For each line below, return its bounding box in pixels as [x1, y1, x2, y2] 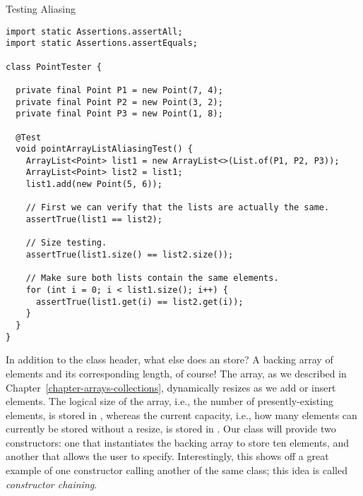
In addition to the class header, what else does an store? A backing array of [6, 352, 333, 367]
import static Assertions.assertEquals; [6, 38, 198, 49]
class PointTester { [6, 61, 102, 72]
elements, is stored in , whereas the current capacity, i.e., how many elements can [6, 407, 357, 422]
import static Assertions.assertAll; [6, 26, 183, 37]
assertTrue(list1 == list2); [25, 214, 162, 225]
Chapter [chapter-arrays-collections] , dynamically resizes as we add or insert [6, 380, 336, 394]
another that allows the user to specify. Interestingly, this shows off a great [6, 449, 329, 464]
